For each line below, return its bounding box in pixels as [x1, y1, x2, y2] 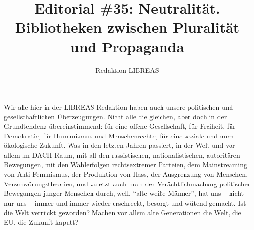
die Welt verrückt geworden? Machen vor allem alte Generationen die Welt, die [4, 207, 241, 217]
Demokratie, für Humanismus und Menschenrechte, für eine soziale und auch [4, 130, 234, 140]
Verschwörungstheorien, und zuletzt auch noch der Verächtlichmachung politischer [4, 178, 251, 188]
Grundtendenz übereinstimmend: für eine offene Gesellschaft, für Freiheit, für [4, 121, 236, 131]
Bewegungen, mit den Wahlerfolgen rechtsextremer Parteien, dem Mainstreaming [4, 159, 247, 169]
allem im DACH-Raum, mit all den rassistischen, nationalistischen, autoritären [4, 150, 240, 160]
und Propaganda [70, 36, 185, 56]
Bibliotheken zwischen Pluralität [15, 17, 240, 37]
